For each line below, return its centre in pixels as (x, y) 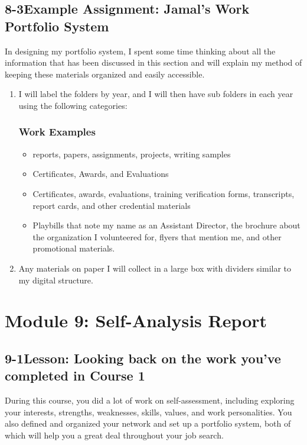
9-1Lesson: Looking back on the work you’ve (143, 358)
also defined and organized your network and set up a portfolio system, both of (148, 423)
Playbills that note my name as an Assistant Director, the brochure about (166, 225)
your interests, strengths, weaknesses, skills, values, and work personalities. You (148, 412)
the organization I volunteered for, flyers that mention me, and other (157, 236)
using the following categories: (73, 105)
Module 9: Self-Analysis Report (136, 320)
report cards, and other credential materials (112, 205)
